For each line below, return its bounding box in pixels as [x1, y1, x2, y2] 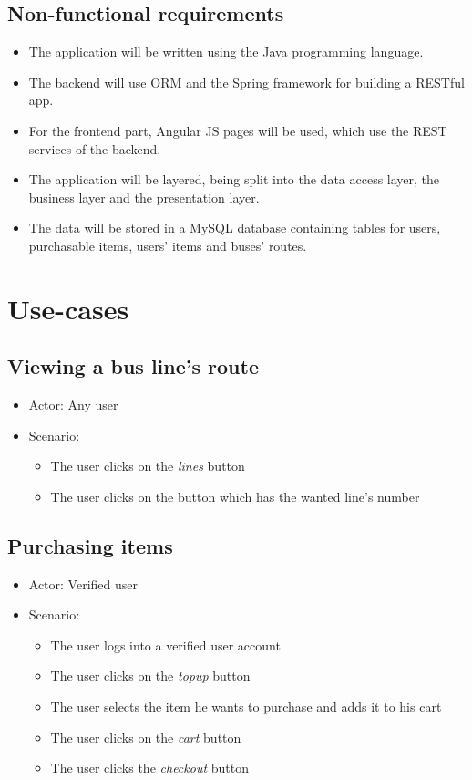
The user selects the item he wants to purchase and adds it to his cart [50, 697, 442, 716]
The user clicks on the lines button [50, 456, 245, 475]
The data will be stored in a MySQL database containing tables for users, [28, 218, 441, 237]
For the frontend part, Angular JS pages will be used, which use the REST [28, 120, 447, 140]
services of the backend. [28, 139, 161, 158]
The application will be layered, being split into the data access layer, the [28, 170, 440, 189]
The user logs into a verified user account [50, 635, 281, 654]
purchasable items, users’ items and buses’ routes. [28, 235, 307, 255]
